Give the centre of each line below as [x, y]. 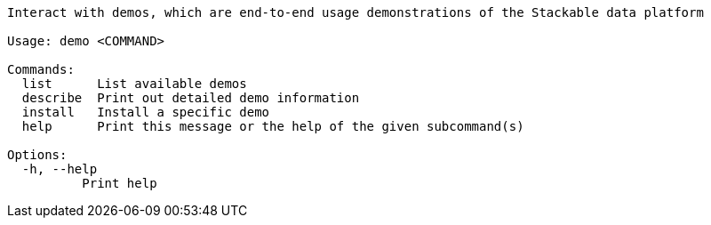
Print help [120, 183]
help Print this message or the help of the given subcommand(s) [273, 126]
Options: [37, 155]
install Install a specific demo [146, 112]
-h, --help [60, 169]
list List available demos [134, 84]
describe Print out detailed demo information [191, 98]
